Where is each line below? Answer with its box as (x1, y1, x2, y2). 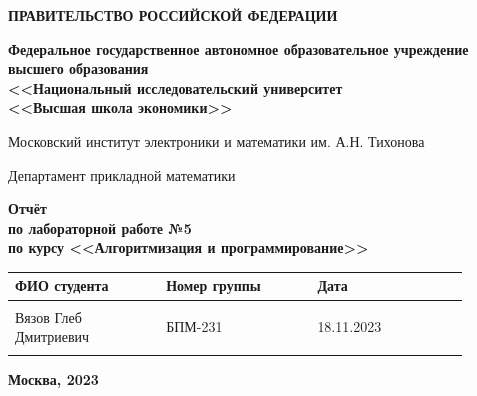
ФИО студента (15, 275, 109, 296)
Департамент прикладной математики (8, 164, 236, 185)
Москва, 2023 (8, 369, 99, 390)
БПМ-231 (166, 316, 223, 337)
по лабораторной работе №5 (8, 217, 192, 238)
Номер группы (166, 275, 261, 296)
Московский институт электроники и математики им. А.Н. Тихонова (8, 130, 425, 151)
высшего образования (8, 58, 149, 79)
